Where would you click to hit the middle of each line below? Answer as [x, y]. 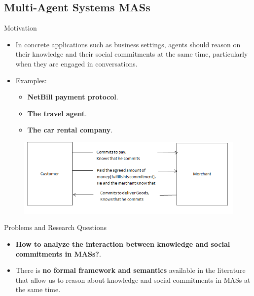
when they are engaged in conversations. [76, 63]
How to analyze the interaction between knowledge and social [123, 244]
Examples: [31, 80]
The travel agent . [57, 113]
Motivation [20, 28]
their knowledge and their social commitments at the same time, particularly [132, 54]
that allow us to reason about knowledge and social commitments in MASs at [133, 280]
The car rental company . [70, 130]
